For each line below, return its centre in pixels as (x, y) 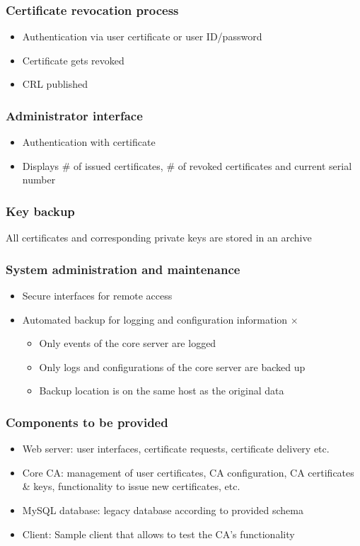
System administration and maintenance (123, 269)
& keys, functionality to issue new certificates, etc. (131, 486)
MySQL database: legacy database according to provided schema (163, 510)
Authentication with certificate (89, 142)
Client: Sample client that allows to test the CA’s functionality (158, 534)
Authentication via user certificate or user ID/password (142, 36)
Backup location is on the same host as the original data (162, 391)
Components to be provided (87, 422)
